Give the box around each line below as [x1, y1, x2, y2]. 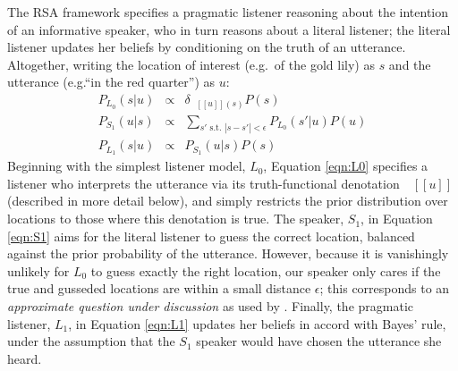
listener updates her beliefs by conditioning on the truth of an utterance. [7, 38, 406, 56]
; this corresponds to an [319, 279, 450, 298]
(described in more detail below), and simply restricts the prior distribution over [7, 191, 448, 210]
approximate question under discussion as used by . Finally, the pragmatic [7, 297, 414, 316]
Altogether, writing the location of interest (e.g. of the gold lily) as [7, 55, 375, 73]
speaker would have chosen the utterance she [196, 332, 442, 350]
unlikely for [7, 261, 70, 280]
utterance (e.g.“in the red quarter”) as [7, 72, 216, 91]
